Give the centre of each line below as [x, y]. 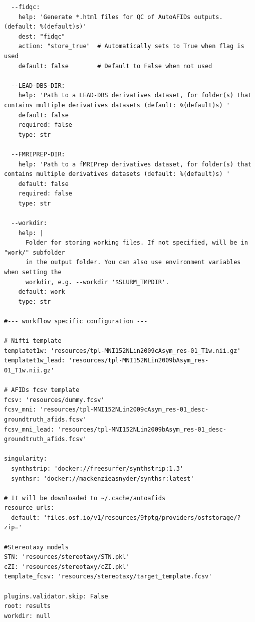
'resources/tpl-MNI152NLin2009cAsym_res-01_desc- [124, 410]
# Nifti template [33, 341]
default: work [42, 292]
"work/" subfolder [35, 252]
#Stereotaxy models [36, 547]
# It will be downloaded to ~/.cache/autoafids [85, 498]
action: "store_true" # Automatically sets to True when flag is [131, 46]
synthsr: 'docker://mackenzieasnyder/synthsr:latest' [103, 478]
